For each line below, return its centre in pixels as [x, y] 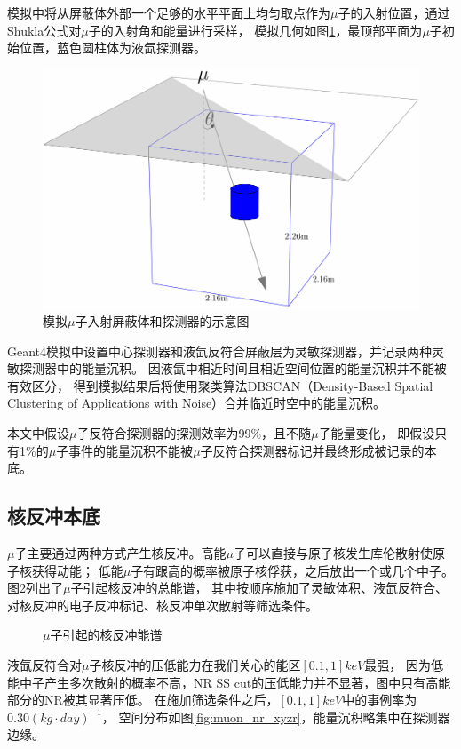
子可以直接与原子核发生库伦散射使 [333, 553]
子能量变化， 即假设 [377, 433]
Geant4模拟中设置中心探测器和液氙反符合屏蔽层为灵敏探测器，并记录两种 [220, 351]
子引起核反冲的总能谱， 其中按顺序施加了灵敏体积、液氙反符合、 [259, 588]
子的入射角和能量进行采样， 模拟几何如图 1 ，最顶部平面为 [255, 30]
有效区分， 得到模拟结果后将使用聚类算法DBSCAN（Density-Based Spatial [220, 385]
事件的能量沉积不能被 [131, 450]
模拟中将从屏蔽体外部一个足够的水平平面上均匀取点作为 [169, 12]
